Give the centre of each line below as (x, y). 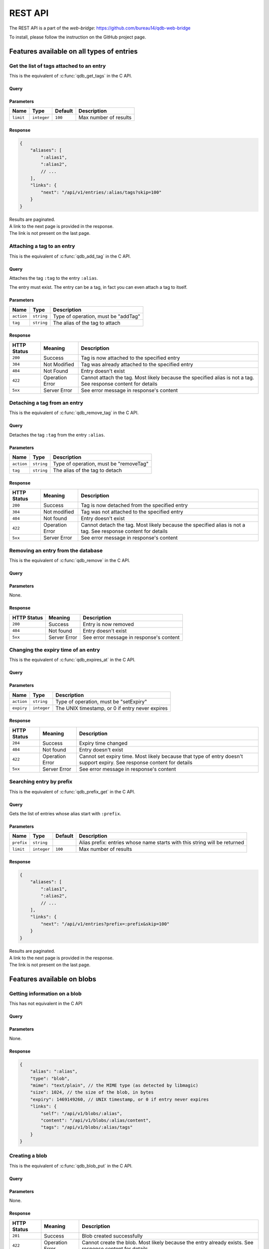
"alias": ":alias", (54, 1071)
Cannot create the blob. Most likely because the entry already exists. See (168, 1243)
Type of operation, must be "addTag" (97, 316)
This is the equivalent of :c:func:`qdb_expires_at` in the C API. (72, 660)
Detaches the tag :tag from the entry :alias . (57, 435)
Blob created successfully (112, 1236)
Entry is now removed (108, 624)
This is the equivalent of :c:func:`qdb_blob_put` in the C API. (71, 1166)
